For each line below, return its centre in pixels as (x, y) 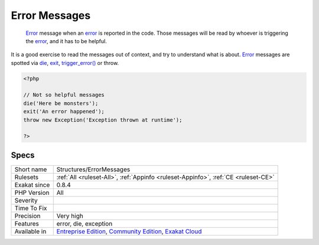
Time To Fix (31, 208)
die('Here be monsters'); (61, 103)
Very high (70, 215)
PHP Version (32, 192)
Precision (27, 215)
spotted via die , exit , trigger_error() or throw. (65, 63)
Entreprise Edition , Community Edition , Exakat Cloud (129, 231)
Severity (26, 200)
